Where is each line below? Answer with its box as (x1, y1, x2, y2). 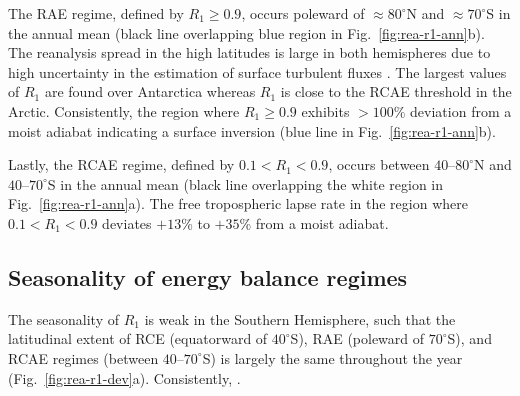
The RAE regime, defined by (8, 3, 184, 23)
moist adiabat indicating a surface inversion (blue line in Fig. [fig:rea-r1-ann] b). (8, 120, 496, 141)
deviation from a (410, 100, 512, 121)
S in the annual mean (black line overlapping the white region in (47, 173, 444, 194)
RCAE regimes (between (8, 347, 159, 368)
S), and (447, 328, 492, 349)
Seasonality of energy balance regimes (8, 261, 408, 292)
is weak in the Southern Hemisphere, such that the (144, 308, 456, 329)
